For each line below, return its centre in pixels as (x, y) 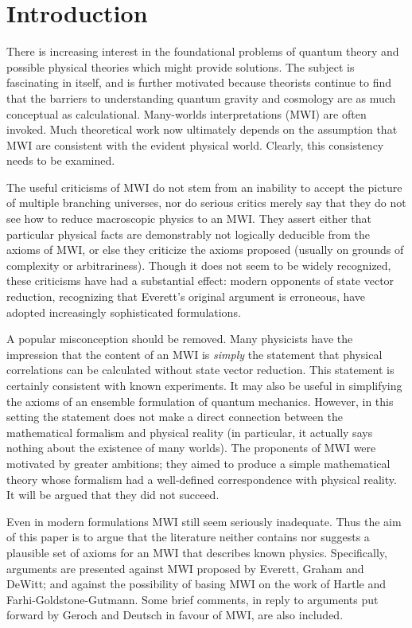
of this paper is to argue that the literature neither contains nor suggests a (188, 537)
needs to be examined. (61, 160)
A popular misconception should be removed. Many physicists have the (180, 339)
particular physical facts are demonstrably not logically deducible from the (189, 234)
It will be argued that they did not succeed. (113, 495)
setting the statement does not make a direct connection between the (175, 417)
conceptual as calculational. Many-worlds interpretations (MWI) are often (187, 113)
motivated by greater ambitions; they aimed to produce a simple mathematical (198, 463)
